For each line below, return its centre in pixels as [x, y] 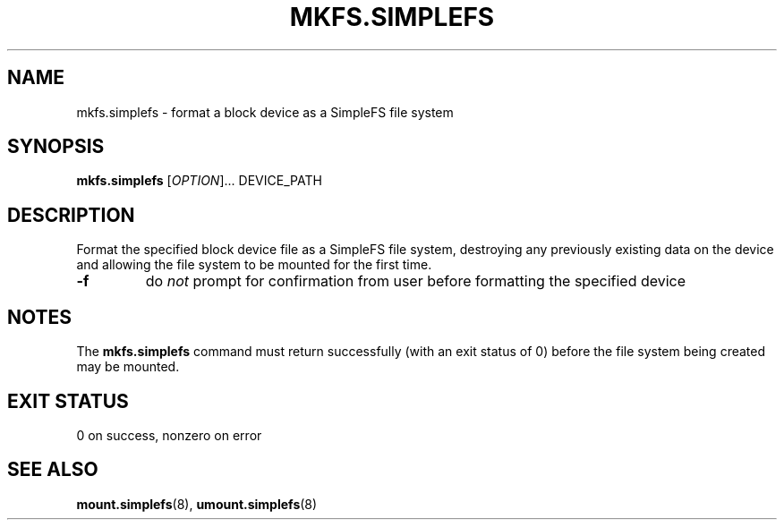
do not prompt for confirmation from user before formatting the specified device [416, 281]
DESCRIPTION [71, 215]
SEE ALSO [53, 470]
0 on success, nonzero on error [169, 435]
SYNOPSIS [56, 147]
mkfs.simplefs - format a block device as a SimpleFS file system [265, 112]
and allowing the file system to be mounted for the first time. [254, 265]
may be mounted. [128, 367]
